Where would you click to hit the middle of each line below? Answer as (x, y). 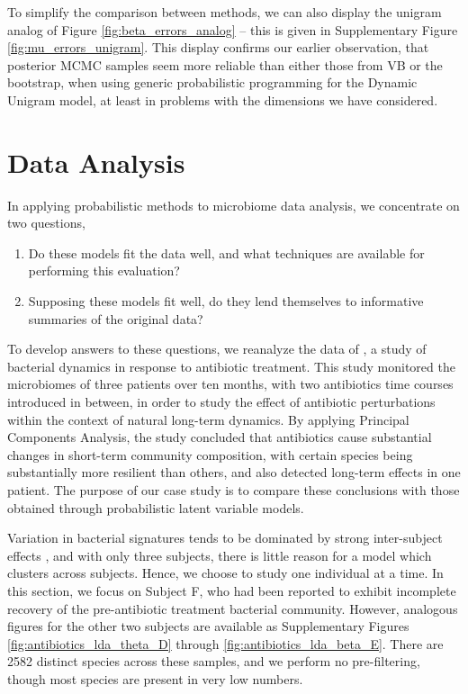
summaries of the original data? (116, 318)
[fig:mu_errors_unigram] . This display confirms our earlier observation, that (218, 47)
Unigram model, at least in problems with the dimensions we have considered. (223, 99)
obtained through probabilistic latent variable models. (156, 507)
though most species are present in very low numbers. (155, 678)
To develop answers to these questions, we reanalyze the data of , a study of (217, 349)
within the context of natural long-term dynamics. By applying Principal (208, 419)
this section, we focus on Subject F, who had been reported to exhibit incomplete (232, 590)
